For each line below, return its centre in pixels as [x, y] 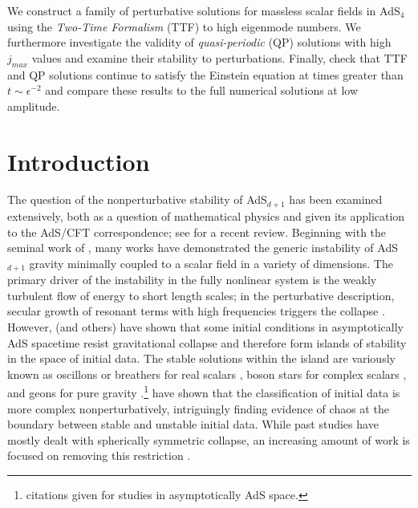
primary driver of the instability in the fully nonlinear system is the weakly [192, 280]
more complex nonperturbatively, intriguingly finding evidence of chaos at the [198, 408]
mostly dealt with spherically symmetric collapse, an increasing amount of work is [209, 439]
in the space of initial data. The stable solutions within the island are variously [201, 358]
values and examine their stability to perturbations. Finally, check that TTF [219, 57]
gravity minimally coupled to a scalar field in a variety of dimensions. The [211, 263]
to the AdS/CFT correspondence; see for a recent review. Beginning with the [197, 232]
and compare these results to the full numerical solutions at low [202, 90]
